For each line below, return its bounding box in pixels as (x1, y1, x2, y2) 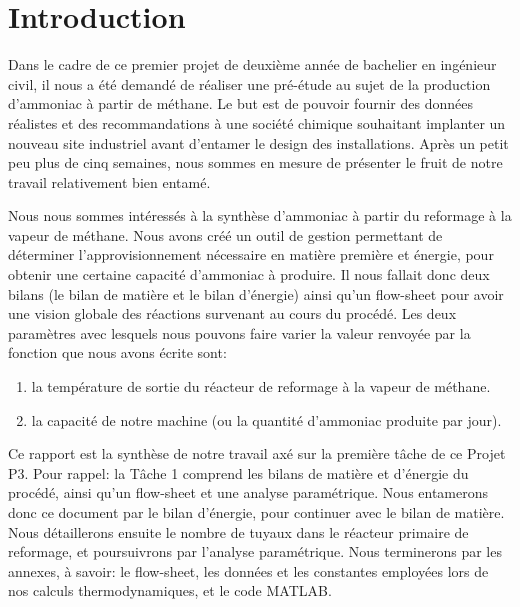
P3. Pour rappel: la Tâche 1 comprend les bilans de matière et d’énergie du (8, 462, 469, 483)
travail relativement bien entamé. (8, 171, 211, 192)
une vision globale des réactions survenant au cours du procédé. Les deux (8, 303, 457, 324)
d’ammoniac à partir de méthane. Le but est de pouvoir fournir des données (8, 93, 473, 114)
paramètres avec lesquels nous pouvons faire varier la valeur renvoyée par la (8, 322, 471, 343)
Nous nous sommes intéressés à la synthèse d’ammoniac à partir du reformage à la (8, 205, 512, 226)
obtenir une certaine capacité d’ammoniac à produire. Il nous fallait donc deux (8, 264, 490, 285)
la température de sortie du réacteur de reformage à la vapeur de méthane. (31, 376, 491, 397)
